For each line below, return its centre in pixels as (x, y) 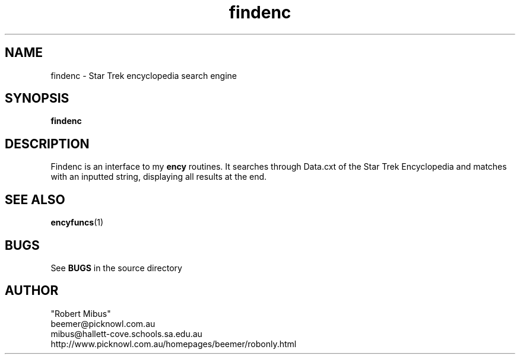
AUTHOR (32, 291)
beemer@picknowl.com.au (103, 323)
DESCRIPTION (47, 144)
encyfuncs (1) (77, 223)
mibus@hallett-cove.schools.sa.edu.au (126, 333)
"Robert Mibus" (81, 313)
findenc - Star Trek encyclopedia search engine (144, 75)
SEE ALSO (35, 199)
